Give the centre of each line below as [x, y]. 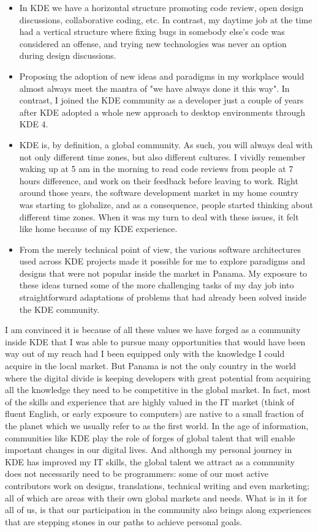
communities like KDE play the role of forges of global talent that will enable [150, 437]
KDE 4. [34, 124]
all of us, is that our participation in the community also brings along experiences [158, 510]
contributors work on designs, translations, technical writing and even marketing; [157, 485]
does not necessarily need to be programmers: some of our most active [137, 474]
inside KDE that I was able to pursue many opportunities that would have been [155, 341]
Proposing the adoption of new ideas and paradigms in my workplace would [162, 76]
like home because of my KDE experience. [98, 229]
